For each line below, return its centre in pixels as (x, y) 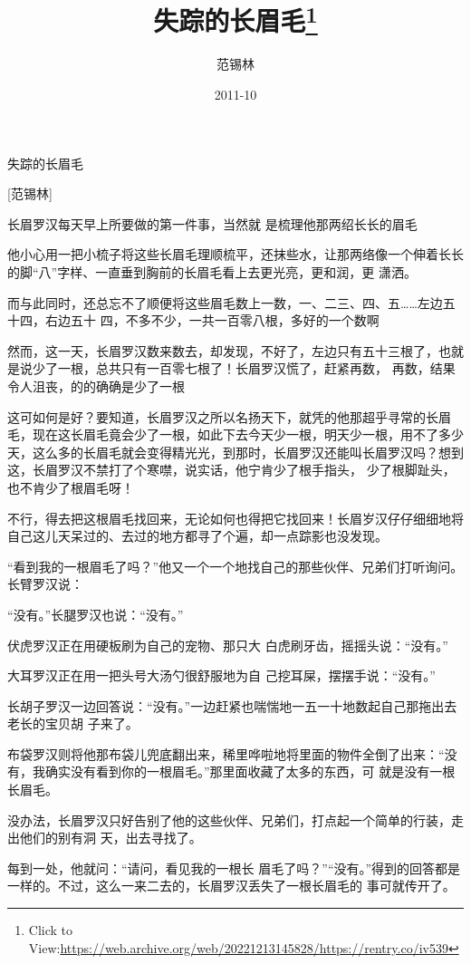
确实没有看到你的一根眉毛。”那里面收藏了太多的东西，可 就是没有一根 (250, 771)
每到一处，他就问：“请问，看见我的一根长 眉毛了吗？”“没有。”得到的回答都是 (234, 868)
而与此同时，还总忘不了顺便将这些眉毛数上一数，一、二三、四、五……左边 (225, 302)
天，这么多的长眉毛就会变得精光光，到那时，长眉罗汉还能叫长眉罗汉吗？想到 (235, 452)
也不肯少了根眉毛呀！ (71, 487)
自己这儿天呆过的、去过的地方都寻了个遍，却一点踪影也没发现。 (197, 536)
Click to (51, 930)
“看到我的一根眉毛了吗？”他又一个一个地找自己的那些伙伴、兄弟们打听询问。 (235, 566)
